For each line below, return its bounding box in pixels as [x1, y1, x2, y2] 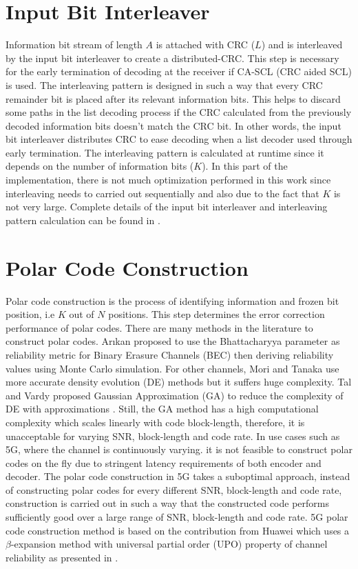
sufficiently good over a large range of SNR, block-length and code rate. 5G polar [6, 510, 348, 524]
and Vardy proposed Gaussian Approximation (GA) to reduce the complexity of [6, 388, 344, 402]
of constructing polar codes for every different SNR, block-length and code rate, [6, 482, 342, 497]
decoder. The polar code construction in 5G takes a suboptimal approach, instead [6, 469, 350, 483]
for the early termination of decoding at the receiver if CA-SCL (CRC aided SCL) [6, 64, 352, 79]
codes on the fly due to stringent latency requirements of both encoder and [6, 455, 322, 470]
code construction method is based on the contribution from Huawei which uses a [6, 523, 350, 537]
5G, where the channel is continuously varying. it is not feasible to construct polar [6, 442, 352, 457]
